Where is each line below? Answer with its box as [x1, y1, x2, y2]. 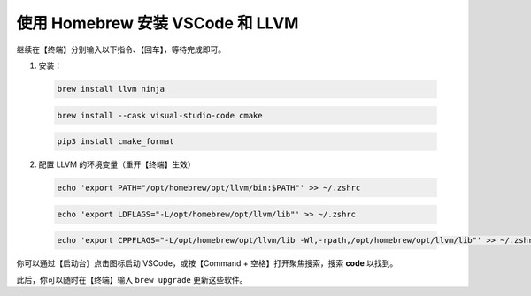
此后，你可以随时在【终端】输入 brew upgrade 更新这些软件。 [16, 274, 248, 285]
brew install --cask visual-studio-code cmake [57, 110, 263, 120]
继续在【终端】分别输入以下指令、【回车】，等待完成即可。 [16, 44, 226, 55]
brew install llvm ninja [57, 84, 165, 94]
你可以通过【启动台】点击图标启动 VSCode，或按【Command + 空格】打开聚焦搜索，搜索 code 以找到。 [16, 258, 398, 269]
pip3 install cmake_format [57, 137, 174, 147]
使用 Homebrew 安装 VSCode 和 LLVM [16, 13, 299, 33]
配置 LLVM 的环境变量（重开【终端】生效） [38, 159, 196, 170]
